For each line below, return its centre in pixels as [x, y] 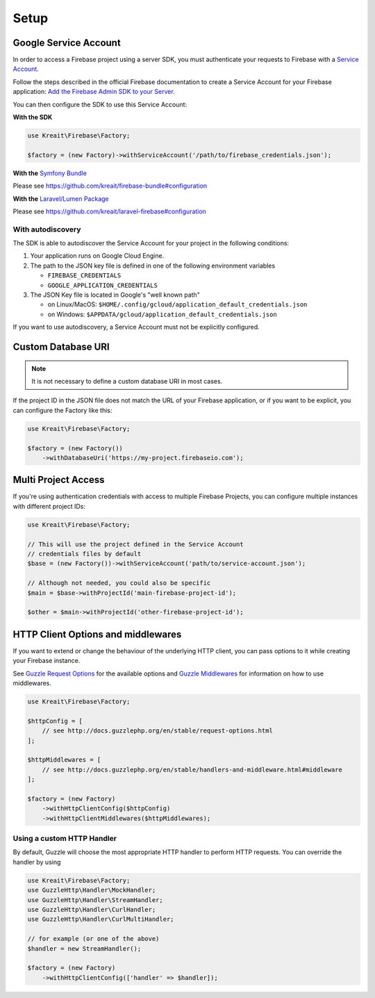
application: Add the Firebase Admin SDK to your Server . [94, 92]
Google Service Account [67, 43]
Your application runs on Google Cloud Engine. [97, 256]
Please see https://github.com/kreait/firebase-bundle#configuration [110, 186]
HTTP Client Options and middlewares [97, 634]
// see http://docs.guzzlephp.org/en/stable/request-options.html [158, 731]
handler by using [37, 862]
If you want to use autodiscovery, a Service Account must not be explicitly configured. [136, 327]
